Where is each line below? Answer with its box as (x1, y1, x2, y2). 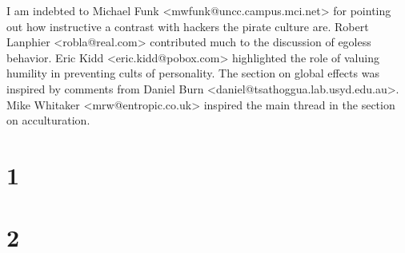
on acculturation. (6, 112, 90, 128)
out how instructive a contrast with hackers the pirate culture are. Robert (6, 18, 369, 34)
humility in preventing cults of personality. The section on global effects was (6, 65, 379, 81)
